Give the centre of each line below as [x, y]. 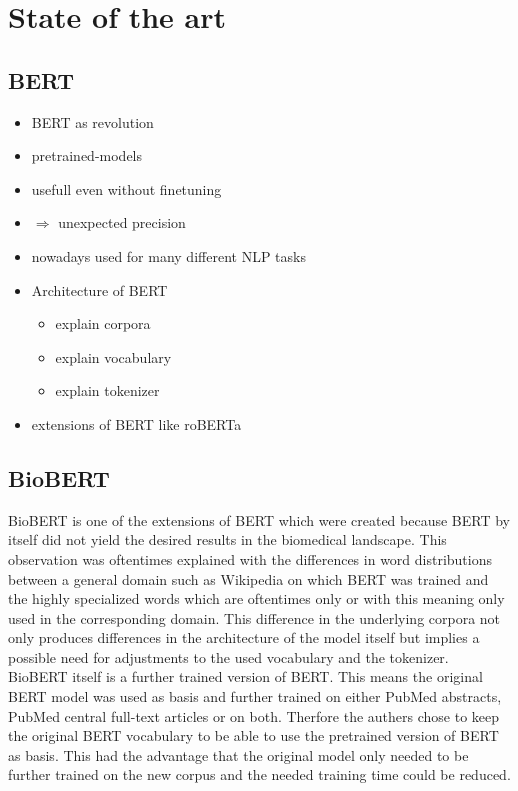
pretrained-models [87, 155]
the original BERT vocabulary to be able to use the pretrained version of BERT [253, 735]
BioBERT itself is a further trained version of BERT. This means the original [245, 676]
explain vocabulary [113, 356]
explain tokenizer [107, 390]
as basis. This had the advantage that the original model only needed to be [238, 754]
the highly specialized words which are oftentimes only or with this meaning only [256, 598]
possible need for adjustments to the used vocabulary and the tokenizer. [228, 656]
